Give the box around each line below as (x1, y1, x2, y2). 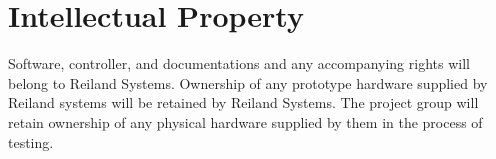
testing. (8, 131, 54, 152)
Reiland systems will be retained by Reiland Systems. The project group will (8, 92, 479, 113)
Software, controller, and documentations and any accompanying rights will (8, 53, 470, 74)
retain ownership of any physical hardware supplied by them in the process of (8, 111, 483, 132)
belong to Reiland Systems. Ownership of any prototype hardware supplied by (8, 72, 488, 93)
